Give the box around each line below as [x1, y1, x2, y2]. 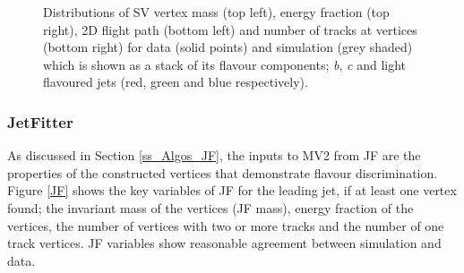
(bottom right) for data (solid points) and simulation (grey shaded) [43, 38, 413, 56]
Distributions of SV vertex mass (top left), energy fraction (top [43, 3, 390, 21]
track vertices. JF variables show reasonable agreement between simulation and [7, 234, 442, 252]
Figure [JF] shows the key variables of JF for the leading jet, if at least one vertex [7, 181, 457, 200]
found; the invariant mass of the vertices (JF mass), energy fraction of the [7, 198, 414, 217]
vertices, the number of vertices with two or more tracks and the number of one [7, 216, 444, 235]
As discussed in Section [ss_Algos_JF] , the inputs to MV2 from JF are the [7, 146, 421, 165]
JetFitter [7, 110, 73, 132]
